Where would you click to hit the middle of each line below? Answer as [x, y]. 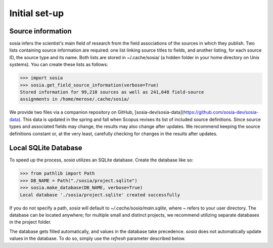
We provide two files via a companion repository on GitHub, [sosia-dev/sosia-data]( [97, 112]
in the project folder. [30, 222]
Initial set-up [37, 13]
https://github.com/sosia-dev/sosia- [221, 112]
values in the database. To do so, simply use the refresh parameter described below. [97, 238]
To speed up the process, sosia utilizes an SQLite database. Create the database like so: [101, 160]
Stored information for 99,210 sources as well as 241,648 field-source [112, 92]
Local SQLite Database [46, 148]
